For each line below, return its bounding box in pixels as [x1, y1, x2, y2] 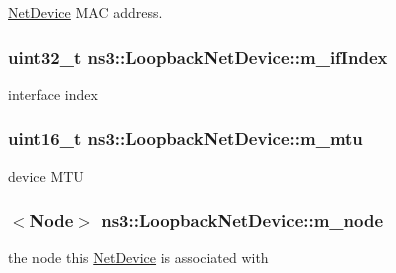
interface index [8, 83, 98, 104]
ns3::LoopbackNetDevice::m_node [101, 208, 384, 233]
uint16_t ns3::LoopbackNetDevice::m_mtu [8, 126, 363, 151]
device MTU [8, 165, 84, 186]
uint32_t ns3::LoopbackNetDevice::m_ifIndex [8, 44, 388, 69]
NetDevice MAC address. [8, 2, 163, 22]
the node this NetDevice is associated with [8, 247, 269, 268]
